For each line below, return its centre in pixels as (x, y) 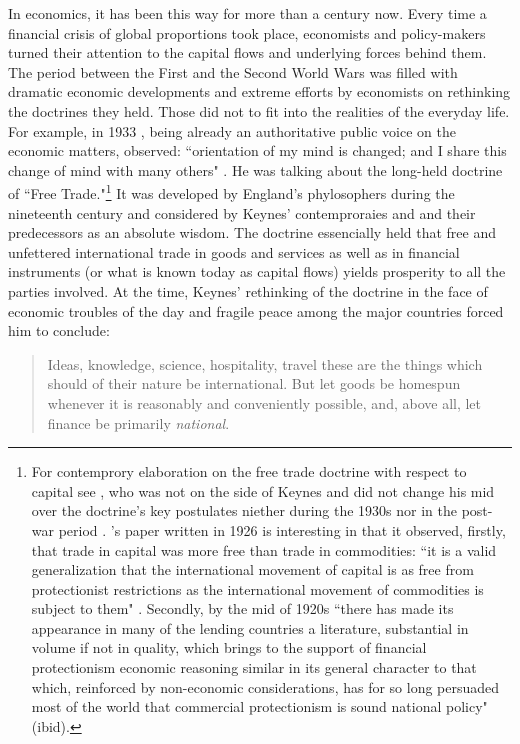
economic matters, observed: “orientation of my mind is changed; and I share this (257, 150)
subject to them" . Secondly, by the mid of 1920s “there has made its (242, 608)
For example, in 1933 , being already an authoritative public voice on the (232, 130)
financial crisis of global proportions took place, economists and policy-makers (247, 32)
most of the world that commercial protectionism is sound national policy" (259, 706)
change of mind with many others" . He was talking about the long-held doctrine (255, 169)
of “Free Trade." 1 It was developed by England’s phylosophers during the (231, 191)
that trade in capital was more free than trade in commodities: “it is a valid (264, 549)
